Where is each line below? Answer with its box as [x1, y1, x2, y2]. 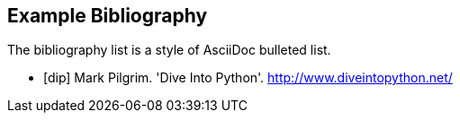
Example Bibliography [7, 4, 208, 27]
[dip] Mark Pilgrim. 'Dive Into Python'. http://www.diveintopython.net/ [43, 70, 453, 86]
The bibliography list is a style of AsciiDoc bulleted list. [7, 42, 331, 58]
